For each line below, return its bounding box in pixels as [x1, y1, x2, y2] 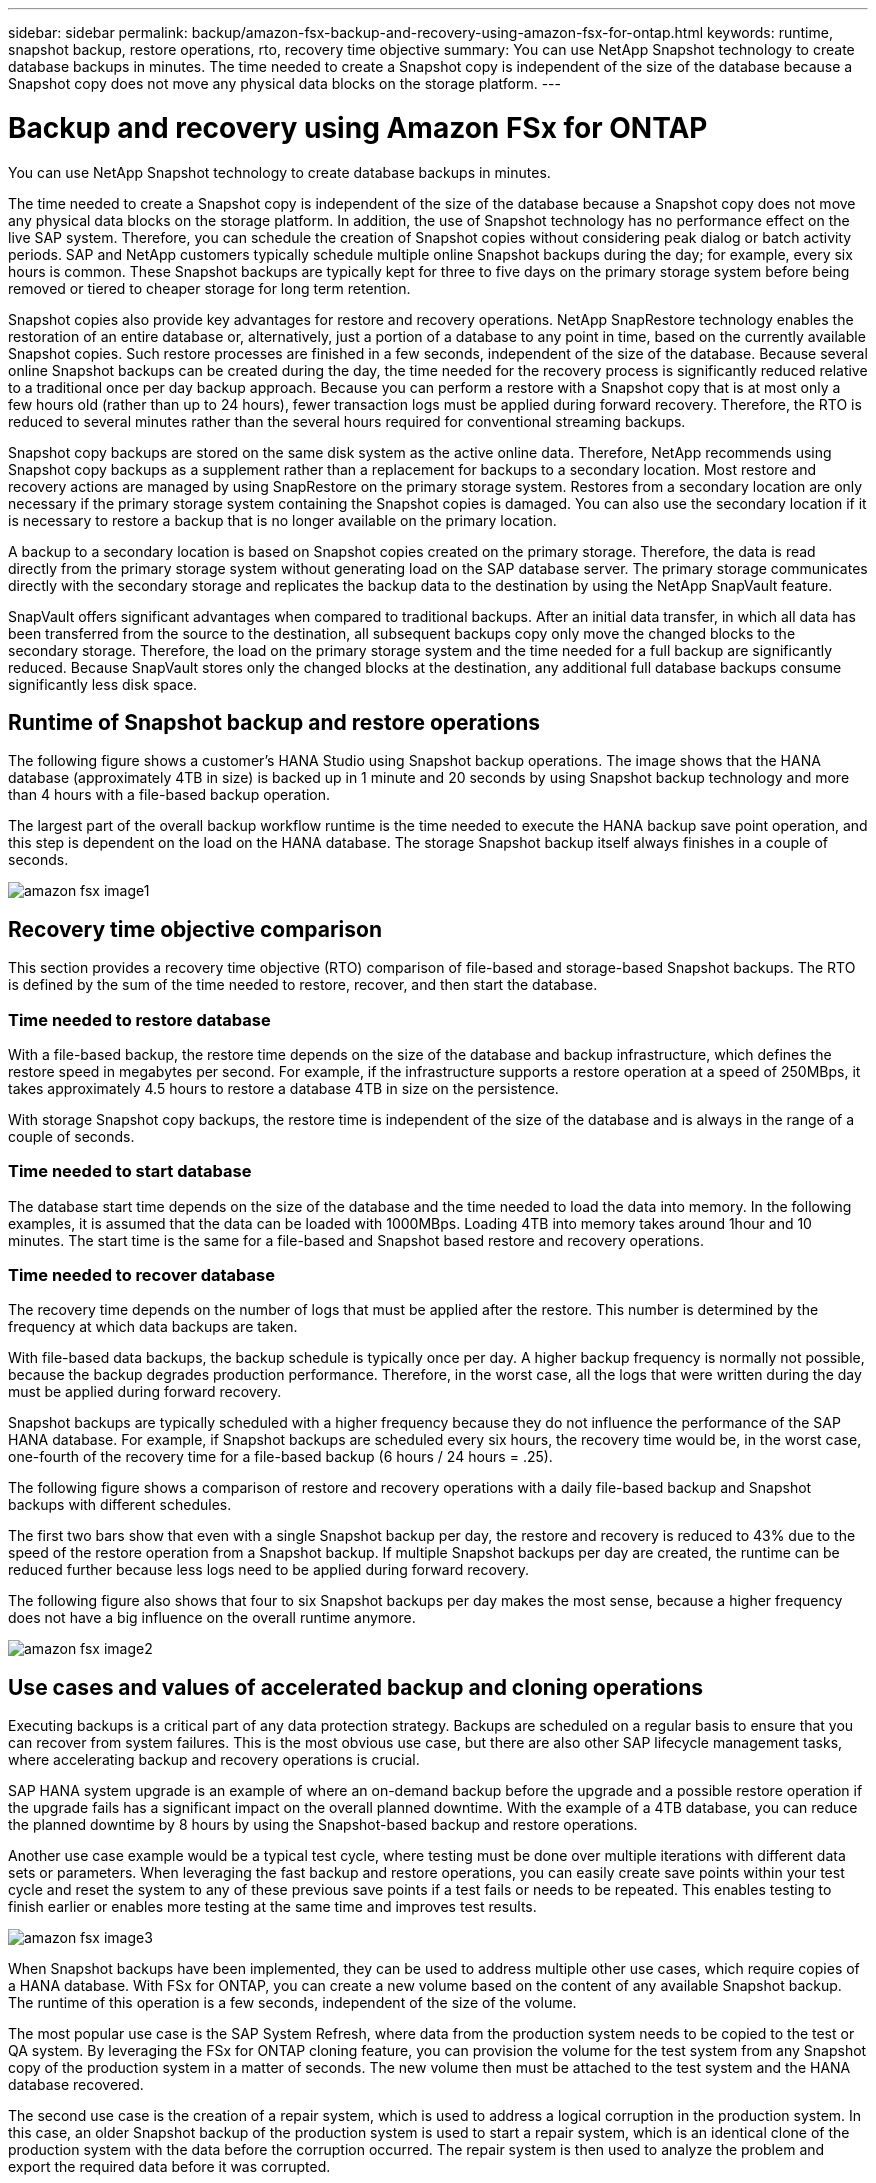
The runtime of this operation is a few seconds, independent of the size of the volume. [8, 1994, 577, 2012]
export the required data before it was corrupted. [8, 2158, 331, 2176]
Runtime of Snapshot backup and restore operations [8, 709, 541, 735]
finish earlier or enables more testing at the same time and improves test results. [8, 1898, 537, 1916]
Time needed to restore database [8, 1009, 271, 1030]
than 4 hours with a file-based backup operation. [8, 786, 331, 804]
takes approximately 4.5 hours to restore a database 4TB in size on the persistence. [8, 1079, 559, 1097]
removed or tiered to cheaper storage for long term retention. [8, 279, 411, 297]
